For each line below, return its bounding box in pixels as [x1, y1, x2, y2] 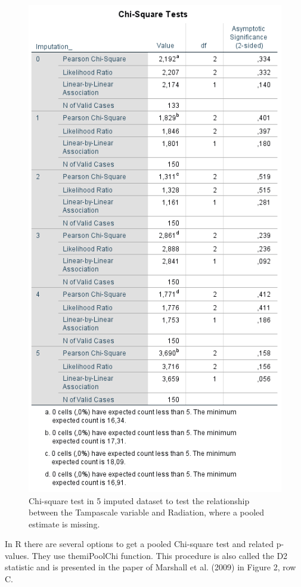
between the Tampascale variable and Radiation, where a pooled [29, 506, 265, 518]
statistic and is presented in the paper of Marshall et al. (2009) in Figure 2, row [5, 561, 296, 573]
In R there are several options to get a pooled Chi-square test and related [5, 538, 274, 550]
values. [5, 549, 29, 561]
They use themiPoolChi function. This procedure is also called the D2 [32, 549, 288, 561]
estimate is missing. [29, 517, 100, 530]
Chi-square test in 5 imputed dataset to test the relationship [29, 494, 250, 507]
